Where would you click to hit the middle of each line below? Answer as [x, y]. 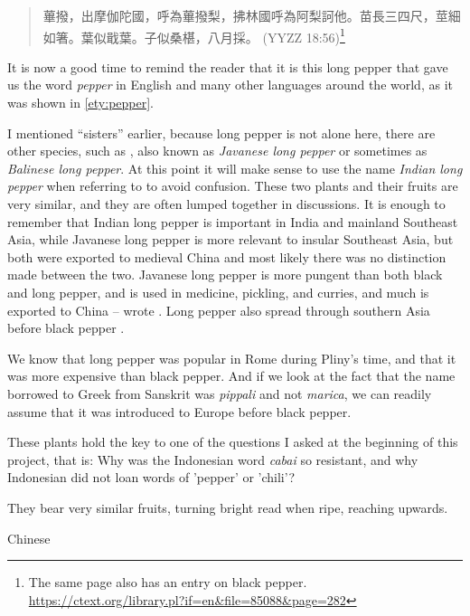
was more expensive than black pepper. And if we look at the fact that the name [231, 376]
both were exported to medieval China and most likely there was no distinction [227, 256]
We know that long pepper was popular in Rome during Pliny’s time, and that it [232, 358]
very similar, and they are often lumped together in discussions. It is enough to [226, 204]
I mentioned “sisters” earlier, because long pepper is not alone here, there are [221, 133]
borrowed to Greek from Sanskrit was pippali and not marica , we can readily [220, 393]
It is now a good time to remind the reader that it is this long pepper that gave [228, 66]
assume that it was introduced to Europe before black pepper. [179, 411]
